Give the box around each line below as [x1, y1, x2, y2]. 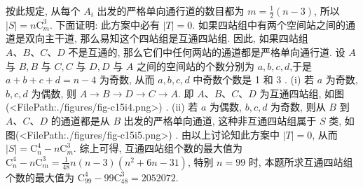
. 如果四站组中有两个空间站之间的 [192, 17, 345, 31]
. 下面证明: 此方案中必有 [49, 17, 160, 31]
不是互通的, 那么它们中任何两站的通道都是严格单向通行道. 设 [68, 45, 345, 59]
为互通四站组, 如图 [259, 85, 345, 100]
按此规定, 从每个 [6, 3, 81, 17]
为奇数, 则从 [270, 99, 326, 114]
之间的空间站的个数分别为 [137, 58, 255, 73]
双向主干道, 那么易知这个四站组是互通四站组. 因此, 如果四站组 [25, 31, 308, 45]
